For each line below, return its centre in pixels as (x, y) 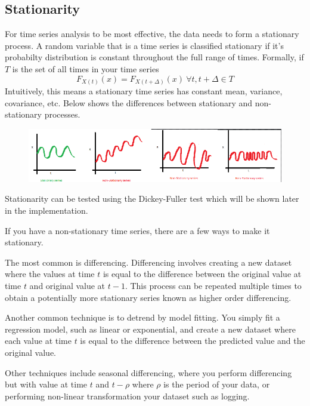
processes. (62, 114)
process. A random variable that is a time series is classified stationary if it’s (144, 45)
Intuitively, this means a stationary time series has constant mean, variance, (144, 91)
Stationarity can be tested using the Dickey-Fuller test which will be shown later (152, 199)
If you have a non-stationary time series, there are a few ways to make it (137, 230)
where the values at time (50, 274)
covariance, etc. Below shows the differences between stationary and (129, 102)
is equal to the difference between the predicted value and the (193, 341)
